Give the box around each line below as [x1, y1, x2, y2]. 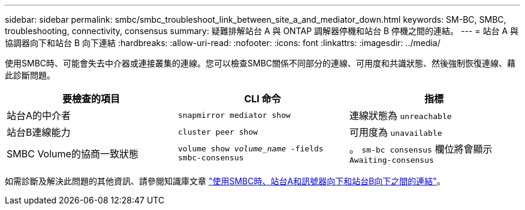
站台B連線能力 [7, 126, 71, 138]
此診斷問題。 [5, 70, 55, 80]
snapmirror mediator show [177, 110, 291, 120]
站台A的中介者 [7, 109, 71, 121]
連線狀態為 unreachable [349, 109, 452, 121]
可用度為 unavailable [349, 126, 442, 138]
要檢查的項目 [62, 93, 120, 105]
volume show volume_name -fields [177, 144, 324, 153]
